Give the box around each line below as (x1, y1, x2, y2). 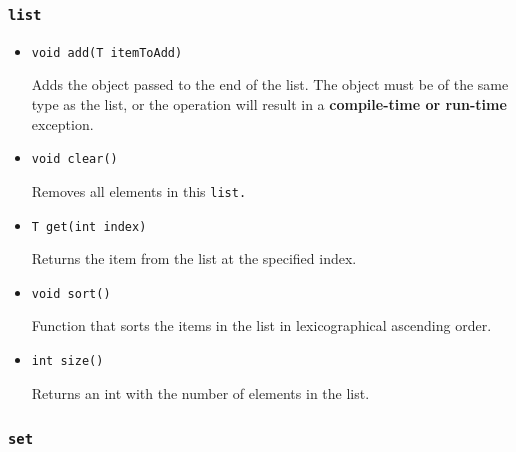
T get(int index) (31, 219, 147, 234)
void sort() (31, 286, 111, 301)
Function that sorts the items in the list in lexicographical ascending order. (31, 315, 492, 336)
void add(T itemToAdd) (31, 45, 183, 60)
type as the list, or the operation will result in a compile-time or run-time (31, 94, 507, 115)
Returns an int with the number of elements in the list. (31, 382, 370, 403)
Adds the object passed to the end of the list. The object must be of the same (31, 74, 509, 95)
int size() (31, 354, 104, 369)
